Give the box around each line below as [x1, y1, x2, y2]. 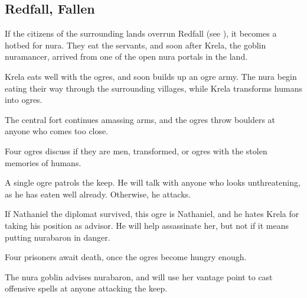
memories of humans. [5, 156, 81, 169]
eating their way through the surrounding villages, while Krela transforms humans [5, 82, 302, 94]
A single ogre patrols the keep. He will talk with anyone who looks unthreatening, [5, 176, 301, 189]
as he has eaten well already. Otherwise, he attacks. [5, 187, 191, 200]
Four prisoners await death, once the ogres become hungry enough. [5, 251, 247, 263]
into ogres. [5, 93, 43, 106]
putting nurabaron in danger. [5, 231, 110, 243]
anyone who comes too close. [5, 125, 109, 137]
